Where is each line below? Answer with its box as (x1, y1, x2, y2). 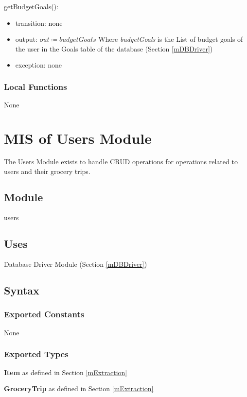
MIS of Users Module (4, 128, 152, 148)
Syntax (4, 283, 39, 298)
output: (15, 34, 37, 44)
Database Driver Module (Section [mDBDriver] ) (4, 259, 147, 269)
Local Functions (4, 80, 67, 92)
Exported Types (4, 348, 69, 360)
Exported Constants (4, 308, 85, 320)
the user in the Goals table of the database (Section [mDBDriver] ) (15, 43, 213, 53)
